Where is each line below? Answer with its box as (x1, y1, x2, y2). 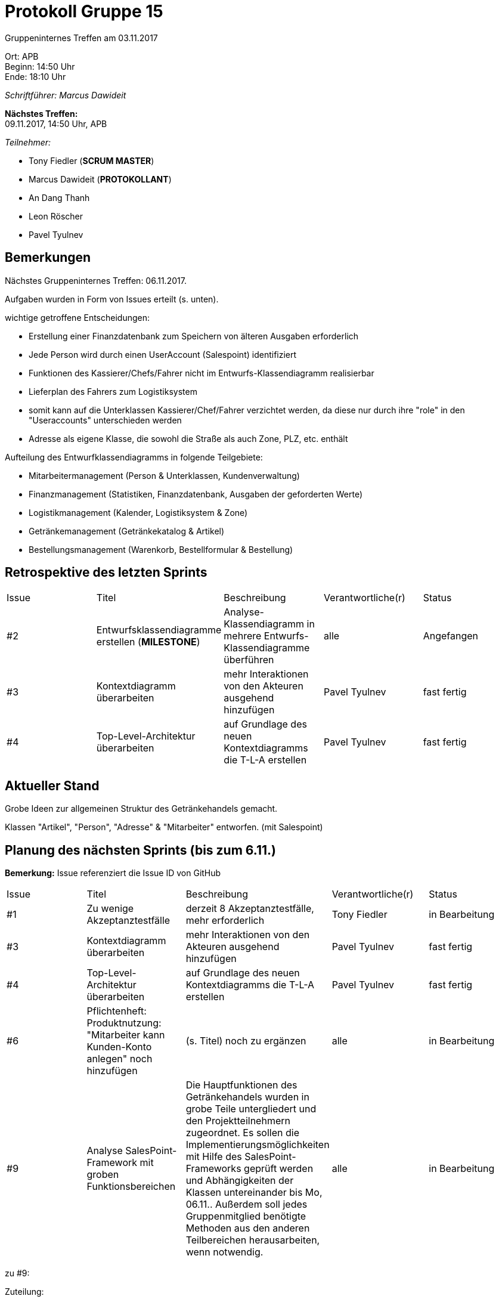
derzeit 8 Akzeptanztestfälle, (185, 902, 314, 915)
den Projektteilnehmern (185, 1115, 290, 1127)
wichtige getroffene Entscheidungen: (5, 312, 150, 323)
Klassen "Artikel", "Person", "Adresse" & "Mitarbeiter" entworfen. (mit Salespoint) (5, 822, 323, 833)
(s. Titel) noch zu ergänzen (185, 1035, 306, 1047)
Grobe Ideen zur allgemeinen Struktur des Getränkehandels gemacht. (5, 803, 278, 814)
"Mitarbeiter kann (86, 1029, 165, 1041)
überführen (224, 654, 274, 666)
